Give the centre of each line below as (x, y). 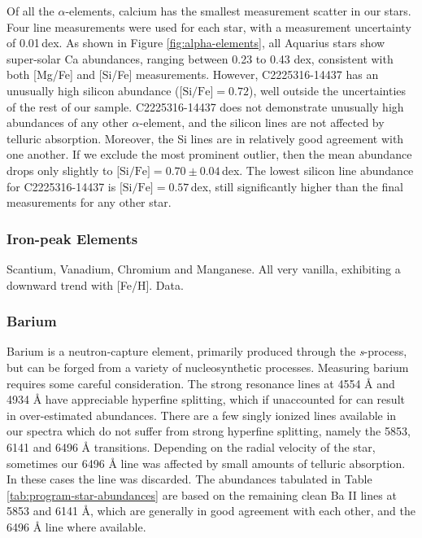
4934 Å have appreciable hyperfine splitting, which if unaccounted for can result (206, 399)
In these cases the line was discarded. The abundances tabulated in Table (189, 479)
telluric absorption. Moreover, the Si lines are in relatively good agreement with (205, 138)
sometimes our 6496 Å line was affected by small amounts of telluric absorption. (206, 463)
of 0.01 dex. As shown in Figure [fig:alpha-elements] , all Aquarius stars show (196, 43)
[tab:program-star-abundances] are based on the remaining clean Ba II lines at (202, 494)
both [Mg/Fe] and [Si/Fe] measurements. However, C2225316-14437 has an (193, 74)
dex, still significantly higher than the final (297, 186)
